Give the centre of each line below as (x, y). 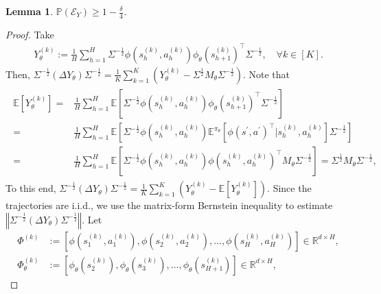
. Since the (289, 188)
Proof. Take (30, 34)
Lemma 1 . (30, 11)
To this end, (31, 188)
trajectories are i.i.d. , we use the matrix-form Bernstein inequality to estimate (169, 205)
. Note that (266, 74)
